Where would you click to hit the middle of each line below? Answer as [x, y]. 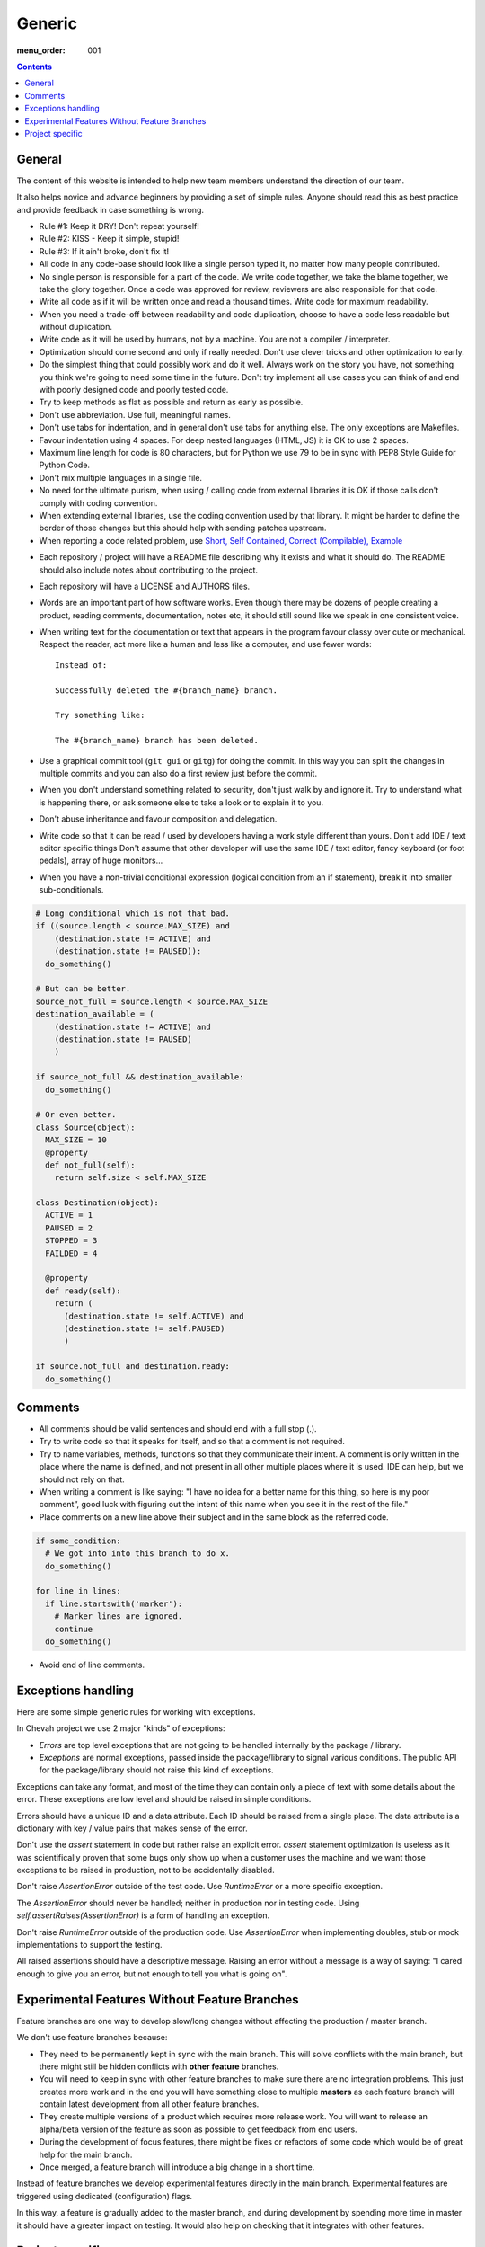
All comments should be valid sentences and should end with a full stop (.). [178, 1429]
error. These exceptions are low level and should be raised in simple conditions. [164, 1799]
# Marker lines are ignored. [119, 1616]
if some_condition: [78, 1541]
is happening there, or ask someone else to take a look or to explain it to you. [181, 802]
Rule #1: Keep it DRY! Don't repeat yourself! [119, 226]
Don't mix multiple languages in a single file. [120, 477]
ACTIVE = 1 [69, 1215]
